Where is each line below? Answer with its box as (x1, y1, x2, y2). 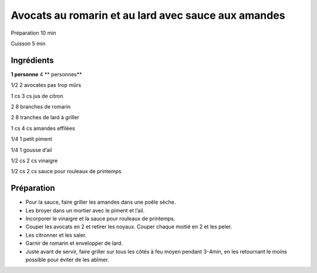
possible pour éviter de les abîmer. (25, 256, 109, 263)
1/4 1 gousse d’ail (11, 146, 52, 153)
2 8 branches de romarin (11, 103, 71, 110)
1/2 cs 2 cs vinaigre (11, 157, 58, 164)
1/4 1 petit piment (11, 136, 52, 143)
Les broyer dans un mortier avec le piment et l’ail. (25, 207, 145, 214)
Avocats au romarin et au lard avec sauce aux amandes (11, 9, 285, 22)
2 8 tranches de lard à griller (11, 114, 79, 121)
